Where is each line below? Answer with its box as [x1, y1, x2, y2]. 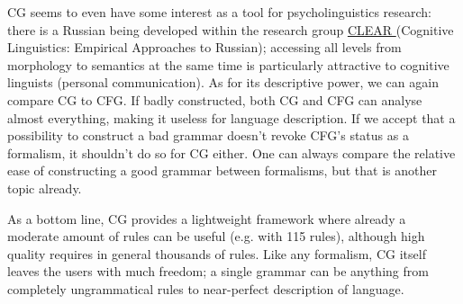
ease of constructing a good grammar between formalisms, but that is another [7, 161, 437, 180]
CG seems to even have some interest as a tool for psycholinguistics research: [7, 3, 432, 21]
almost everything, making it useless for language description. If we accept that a [7, 108, 456, 127]
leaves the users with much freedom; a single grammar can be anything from [7, 262, 429, 281]
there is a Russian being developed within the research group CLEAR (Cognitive [7, 20, 454, 39]
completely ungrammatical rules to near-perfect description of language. [7, 279, 404, 298]
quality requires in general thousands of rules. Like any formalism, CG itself [7, 244, 426, 263]
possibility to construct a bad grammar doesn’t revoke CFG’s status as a [7, 126, 409, 145]
